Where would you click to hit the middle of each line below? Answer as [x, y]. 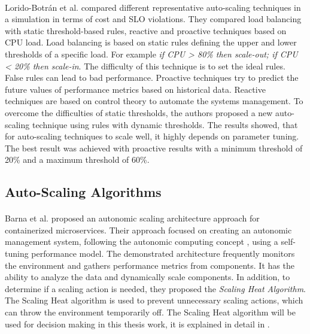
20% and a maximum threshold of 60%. [77, 160]
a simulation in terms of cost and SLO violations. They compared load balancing [153, 19]
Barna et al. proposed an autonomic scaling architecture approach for [132, 218]
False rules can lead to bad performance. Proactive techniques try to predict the [152, 78]
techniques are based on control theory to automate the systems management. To [154, 101]
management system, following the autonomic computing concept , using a [142, 242]
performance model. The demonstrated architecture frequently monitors [163, 253]
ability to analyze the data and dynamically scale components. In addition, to [148, 277]
